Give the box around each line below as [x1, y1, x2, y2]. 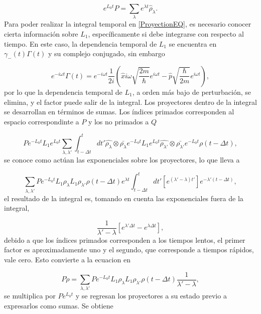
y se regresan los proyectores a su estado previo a [75, 290, 227, 301]
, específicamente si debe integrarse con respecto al [88, 28, 244, 39]
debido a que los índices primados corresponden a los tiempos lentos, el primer [4, 234, 245, 245]
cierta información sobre [4, 28, 78, 39]
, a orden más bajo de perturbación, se [132, 86, 251, 97]
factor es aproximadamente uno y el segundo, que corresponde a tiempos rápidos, [4, 244, 254, 255]
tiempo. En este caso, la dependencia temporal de [4, 38, 157, 49]
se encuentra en [169, 38, 217, 49]
